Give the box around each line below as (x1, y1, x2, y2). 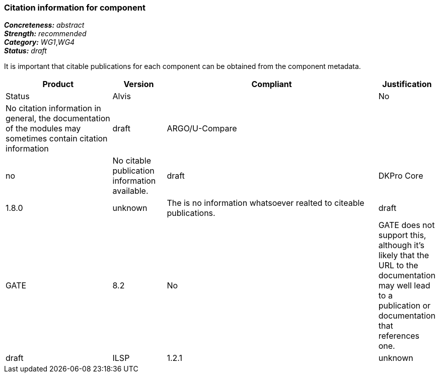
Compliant (251, 79, 292, 90)
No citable (112, 156, 151, 166)
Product (42, 79, 74, 90)
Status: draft (4, 46, 47, 55)
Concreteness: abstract (4, 21, 85, 30)
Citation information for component (4, 3, 145, 13)
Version (123, 79, 154, 90)
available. (112, 186, 149, 196)
